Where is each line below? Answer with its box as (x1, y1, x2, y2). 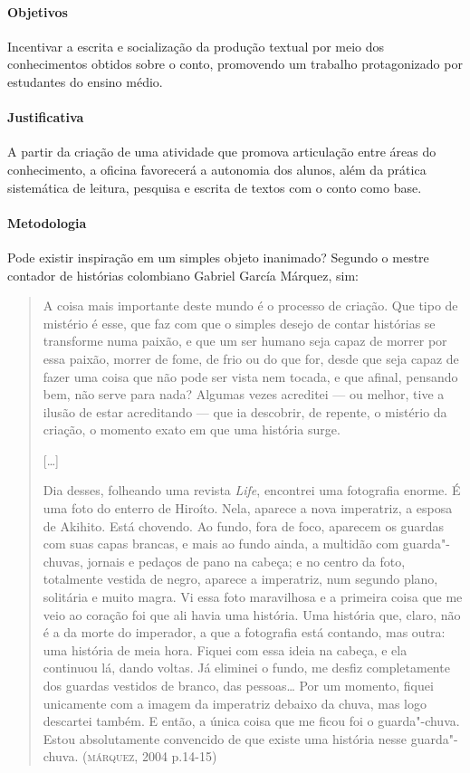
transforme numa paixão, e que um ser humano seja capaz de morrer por (43, 331, 447, 350)
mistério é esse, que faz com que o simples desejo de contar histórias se (43, 313, 436, 332)
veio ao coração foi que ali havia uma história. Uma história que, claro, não (43, 605, 461, 624)
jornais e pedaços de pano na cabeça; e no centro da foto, (87, 551, 406, 570)
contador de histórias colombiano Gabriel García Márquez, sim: (7, 265, 359, 284)
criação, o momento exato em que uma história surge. (43, 420, 341, 439)
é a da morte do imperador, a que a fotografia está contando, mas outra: (43, 623, 446, 642)
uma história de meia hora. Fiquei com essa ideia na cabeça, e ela (43, 640, 408, 659)
